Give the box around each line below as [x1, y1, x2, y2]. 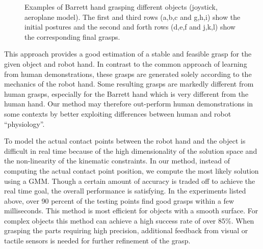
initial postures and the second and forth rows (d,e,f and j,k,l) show [24, 21, 235, 32]
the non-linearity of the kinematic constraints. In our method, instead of [4, 155, 230, 166]
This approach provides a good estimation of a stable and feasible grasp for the [4, 48, 252, 59]
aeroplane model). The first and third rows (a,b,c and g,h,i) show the [24, 11, 241, 22]
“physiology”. [4, 118, 45, 129]
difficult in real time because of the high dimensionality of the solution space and [4, 145, 257, 156]
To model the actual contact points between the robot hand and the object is [4, 135, 246, 146]
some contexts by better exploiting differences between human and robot [4, 108, 231, 119]
